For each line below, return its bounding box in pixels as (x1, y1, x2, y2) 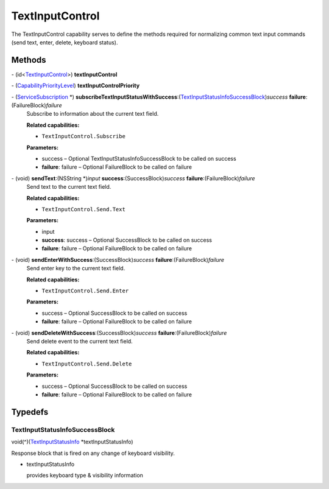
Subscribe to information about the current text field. (26, 110, 159, 118)
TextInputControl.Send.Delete (41, 360, 132, 367)
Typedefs (11, 407, 49, 417)
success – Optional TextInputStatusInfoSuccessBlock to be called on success (41, 155, 237, 162)
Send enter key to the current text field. (26, 265, 126, 272)
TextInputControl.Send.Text (41, 206, 126, 213)
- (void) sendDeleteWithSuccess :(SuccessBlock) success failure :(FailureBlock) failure (11, 329, 227, 336)
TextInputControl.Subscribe (41, 133, 126, 140)
